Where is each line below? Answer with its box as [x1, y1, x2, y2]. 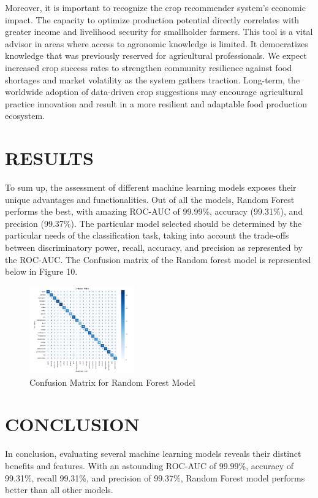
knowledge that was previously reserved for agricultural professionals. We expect [5, 49, 307, 62]
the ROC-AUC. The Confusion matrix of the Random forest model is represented [5, 253, 311, 266]
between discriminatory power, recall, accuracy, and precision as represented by [5, 241, 303, 254]
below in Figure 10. [5, 265, 78, 278]
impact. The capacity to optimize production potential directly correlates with [5, 13, 300, 26]
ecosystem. [5, 109, 45, 122]
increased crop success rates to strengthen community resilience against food [5, 61, 292, 74]
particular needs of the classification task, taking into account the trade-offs [5, 229, 289, 242]
